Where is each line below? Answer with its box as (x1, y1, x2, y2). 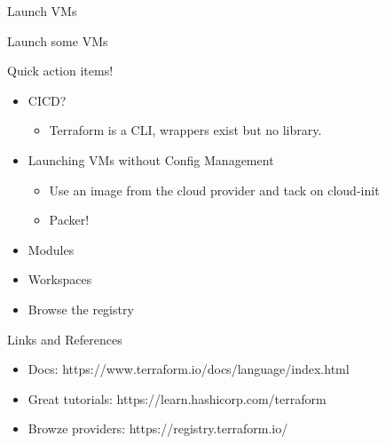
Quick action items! (7, 61, 114, 80)
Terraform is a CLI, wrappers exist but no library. (49, 121, 322, 139)
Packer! (49, 210, 90, 229)
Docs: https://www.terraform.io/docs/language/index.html (28, 360, 350, 378)
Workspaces (28, 270, 92, 289)
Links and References (7, 329, 122, 348)
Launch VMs (7, 2, 77, 20)
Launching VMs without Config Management (28, 150, 274, 169)
